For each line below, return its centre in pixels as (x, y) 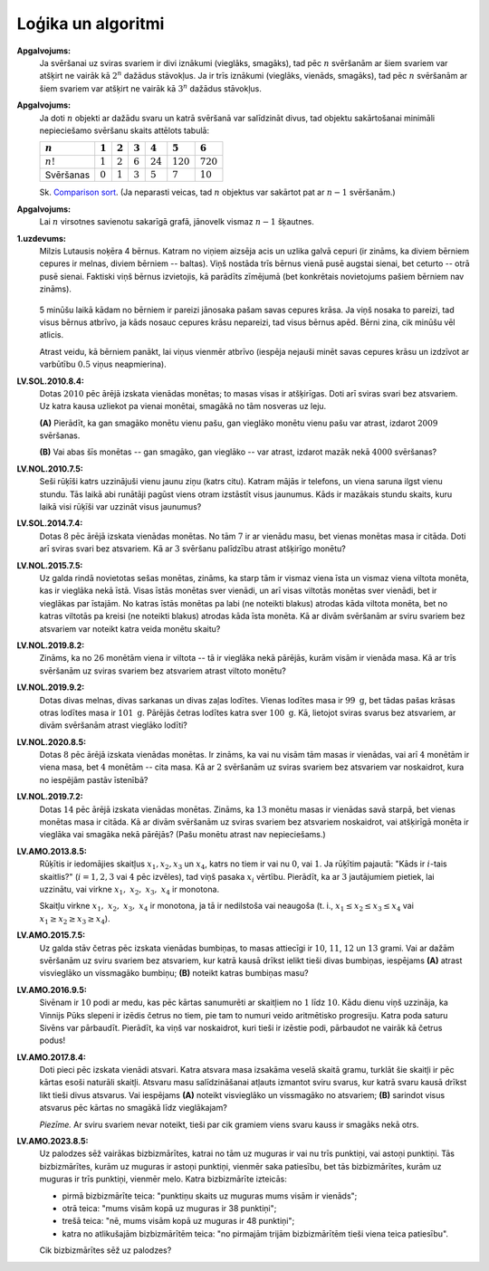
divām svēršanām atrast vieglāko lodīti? (113, 725)
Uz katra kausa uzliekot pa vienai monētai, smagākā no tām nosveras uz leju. (183, 406)
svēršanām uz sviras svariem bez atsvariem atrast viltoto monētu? (163, 671)
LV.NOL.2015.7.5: (50, 565)
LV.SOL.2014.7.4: (50, 523)
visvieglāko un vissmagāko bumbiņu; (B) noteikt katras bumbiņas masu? (174, 973)
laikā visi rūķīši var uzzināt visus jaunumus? (120, 507)
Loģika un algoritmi (91, 24)
